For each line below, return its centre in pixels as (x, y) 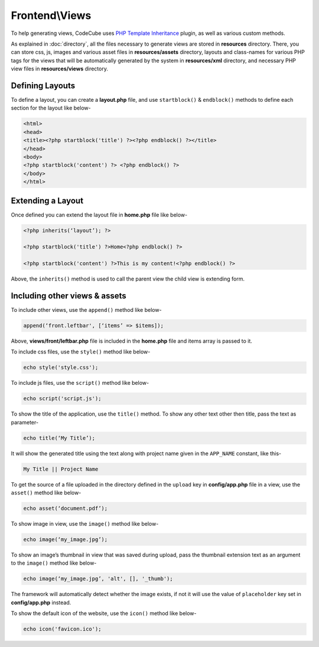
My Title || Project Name (61, 469)
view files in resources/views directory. (60, 69)
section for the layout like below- (51, 108)
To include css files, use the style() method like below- (81, 352)
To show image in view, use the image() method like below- (85, 524)
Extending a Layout (47, 200)
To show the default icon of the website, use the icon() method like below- (104, 613)
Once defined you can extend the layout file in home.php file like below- (99, 215)
